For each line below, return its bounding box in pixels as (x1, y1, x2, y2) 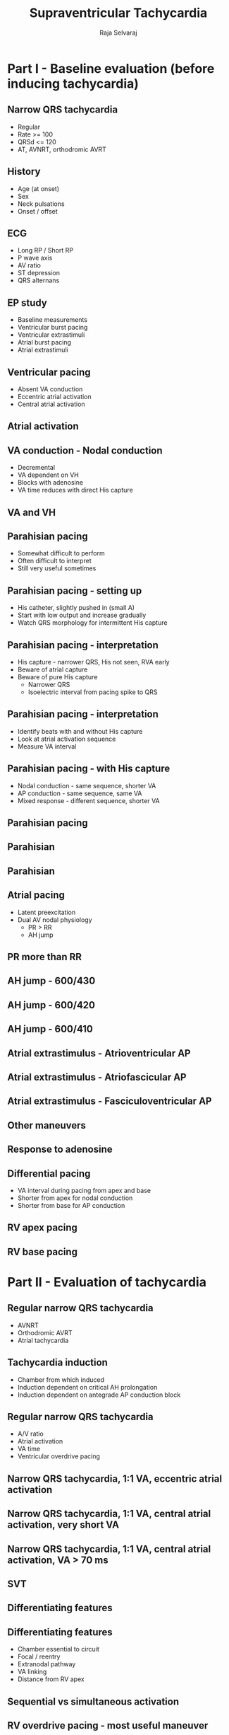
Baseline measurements (17, 316, 88, 324)
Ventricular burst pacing (17, 323, 88, 332)
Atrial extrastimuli (17, 345, 68, 355)
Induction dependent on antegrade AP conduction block (17, 1390, 181, 1399)
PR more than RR (7, 951, 82, 963)
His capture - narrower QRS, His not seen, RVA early (17, 658, 171, 667)
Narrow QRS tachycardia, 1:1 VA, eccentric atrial (7, 1472, 223, 1485)
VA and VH (7, 506, 56, 518)
